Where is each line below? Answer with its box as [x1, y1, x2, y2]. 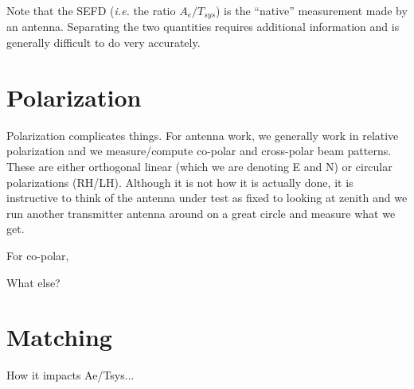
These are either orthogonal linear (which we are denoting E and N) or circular [6, 158, 393, 174]
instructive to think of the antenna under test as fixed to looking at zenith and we [6, 189, 408, 206]
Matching [6, 321, 112, 353]
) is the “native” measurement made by [216, 2, 408, 18]
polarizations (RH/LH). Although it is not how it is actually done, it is [6, 173, 353, 190]
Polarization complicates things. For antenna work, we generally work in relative [6, 126, 399, 143]
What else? [6, 274, 61, 290]
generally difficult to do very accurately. [6, 34, 201, 51]
